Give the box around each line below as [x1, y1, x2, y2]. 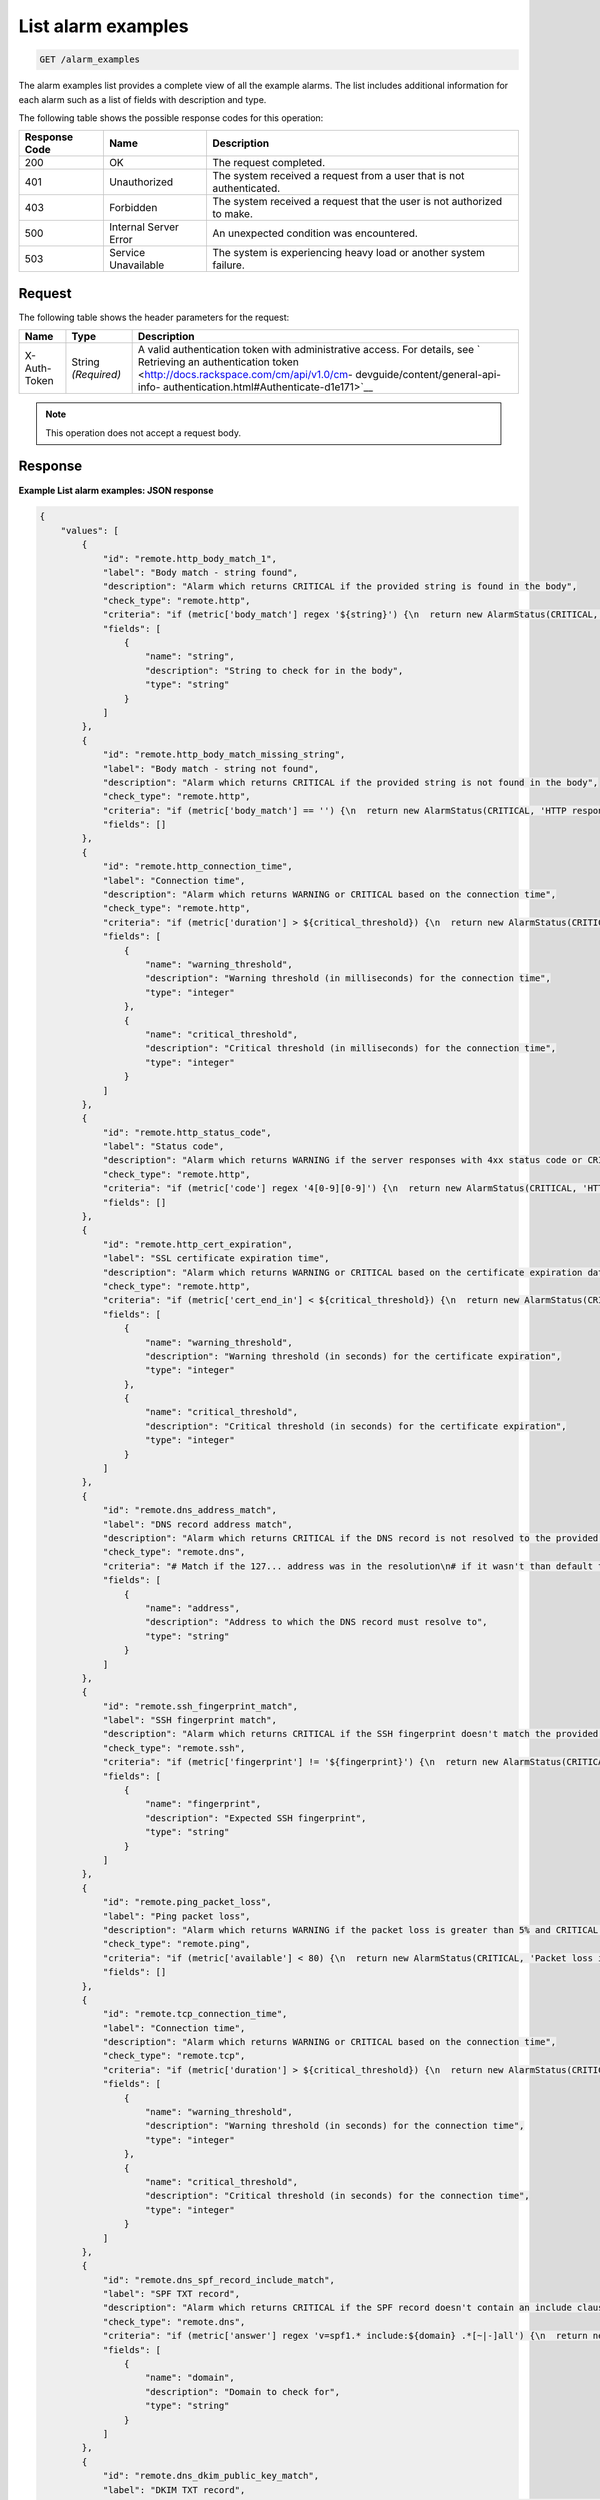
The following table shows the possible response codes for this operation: [18, 111, 324, 124]
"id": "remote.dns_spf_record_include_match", [102, 2274, 335, 2285]
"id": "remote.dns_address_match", [102, 1505, 277, 1516]
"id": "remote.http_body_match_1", [102, 553, 277, 564]
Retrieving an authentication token [137, 355, 299, 369]
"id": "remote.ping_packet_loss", [102, 1896, 272, 1908]
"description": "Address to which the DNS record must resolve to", [145, 1616, 489, 1628]
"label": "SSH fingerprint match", [102, 1715, 277, 1726]
